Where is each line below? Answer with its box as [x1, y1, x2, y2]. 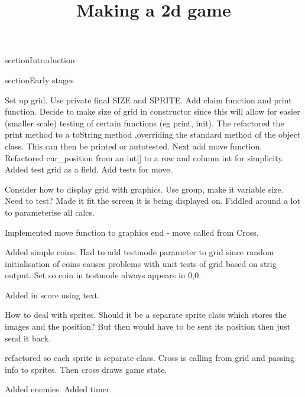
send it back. [5, 331, 51, 344]
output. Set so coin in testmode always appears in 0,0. [5, 269, 202, 281]
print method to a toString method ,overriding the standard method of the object [5, 128, 301, 141]
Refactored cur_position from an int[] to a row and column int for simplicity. [5, 151, 284, 164]
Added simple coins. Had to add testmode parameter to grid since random [5, 246, 274, 258]
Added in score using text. [5, 288, 100, 301]
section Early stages [5, 73, 74, 86]
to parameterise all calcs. [5, 206, 95, 218]
